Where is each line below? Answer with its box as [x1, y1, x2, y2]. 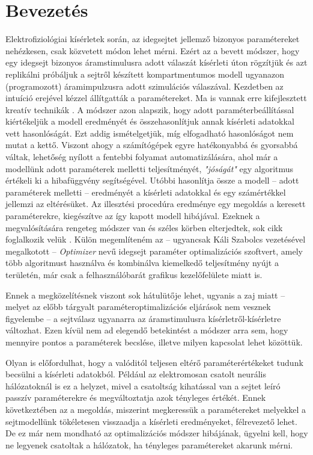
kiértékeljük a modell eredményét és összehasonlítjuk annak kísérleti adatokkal [5, 115, 294, 128]
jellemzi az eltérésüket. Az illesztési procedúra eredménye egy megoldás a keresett [5, 197, 306, 210]
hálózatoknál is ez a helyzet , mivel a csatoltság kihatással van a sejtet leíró [5, 379, 281, 392]
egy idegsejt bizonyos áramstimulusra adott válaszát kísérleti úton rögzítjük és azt [5, 56, 308, 69]
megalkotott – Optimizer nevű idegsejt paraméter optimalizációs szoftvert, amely [5, 244, 303, 257]
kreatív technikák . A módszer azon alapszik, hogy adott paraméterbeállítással [5, 103, 294, 116]
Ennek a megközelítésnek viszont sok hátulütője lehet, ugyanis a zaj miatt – [5, 288, 285, 301]
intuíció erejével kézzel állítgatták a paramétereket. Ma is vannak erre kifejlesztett [5, 91, 307, 104]
